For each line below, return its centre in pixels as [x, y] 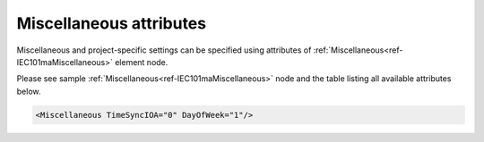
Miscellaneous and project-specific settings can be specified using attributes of [164, 50]
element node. [142, 62]
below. [29, 91]
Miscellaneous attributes [111, 23]
